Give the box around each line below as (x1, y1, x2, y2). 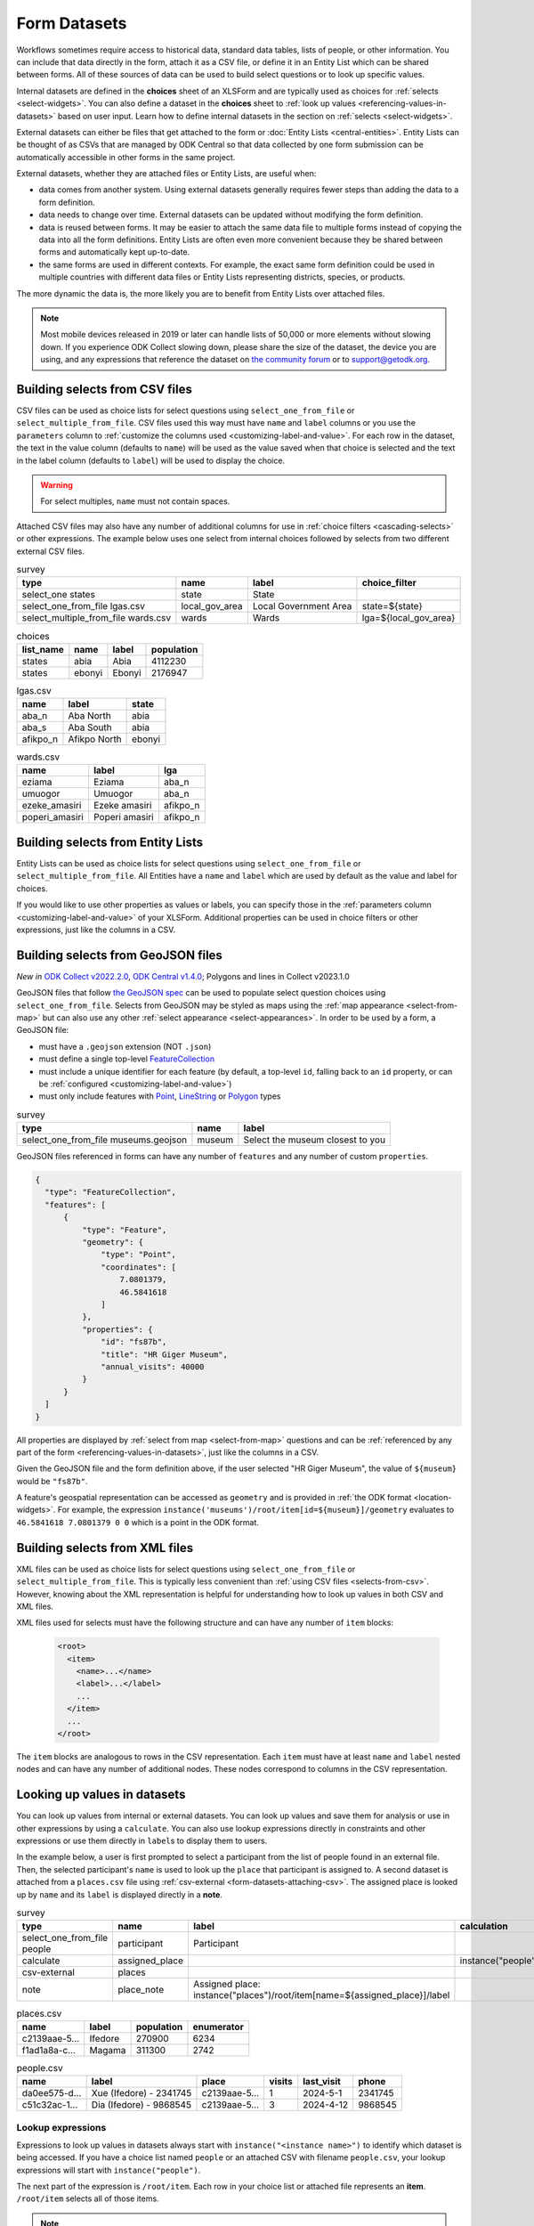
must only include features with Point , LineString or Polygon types (38, 1091, 281, 1101)
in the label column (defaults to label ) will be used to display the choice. (16, 455, 285, 466)
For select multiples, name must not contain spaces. (40, 496, 231, 507)
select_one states (21, 589, 95, 601)
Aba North (68, 710, 111, 722)
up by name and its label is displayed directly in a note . (16, 1889, 222, 1900)
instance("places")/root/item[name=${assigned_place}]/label (192, 1989, 450, 2002)
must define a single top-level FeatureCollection (38, 1053, 215, 1064)
